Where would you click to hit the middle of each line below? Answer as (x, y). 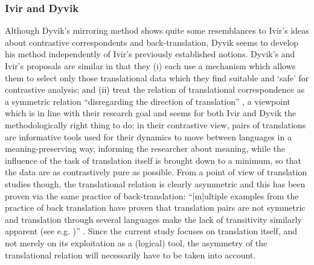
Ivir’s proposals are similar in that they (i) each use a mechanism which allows (150, 66)
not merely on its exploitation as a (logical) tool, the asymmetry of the (136, 242)
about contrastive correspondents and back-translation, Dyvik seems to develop (152, 42)
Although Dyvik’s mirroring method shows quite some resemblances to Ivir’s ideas (157, 30)
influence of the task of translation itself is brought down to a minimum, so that (153, 160)
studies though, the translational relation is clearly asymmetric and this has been (155, 183)
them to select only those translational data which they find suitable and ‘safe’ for (157, 77)
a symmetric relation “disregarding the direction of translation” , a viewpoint (148, 101)
